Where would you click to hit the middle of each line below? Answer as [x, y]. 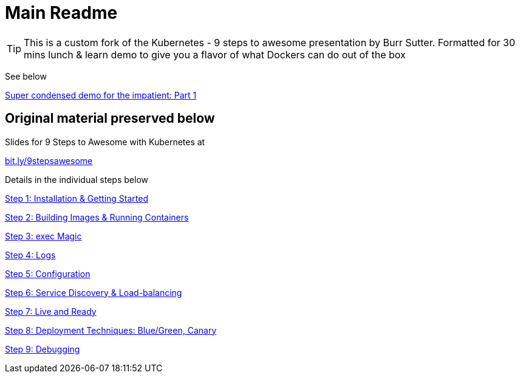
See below [26, 76]
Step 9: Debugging [43, 349]
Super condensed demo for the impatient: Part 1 [101, 95]
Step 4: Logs [30, 255]
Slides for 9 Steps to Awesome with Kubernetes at [105, 142]
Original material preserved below [110, 119]
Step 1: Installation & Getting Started [77, 198]
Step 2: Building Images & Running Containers [97, 217]
